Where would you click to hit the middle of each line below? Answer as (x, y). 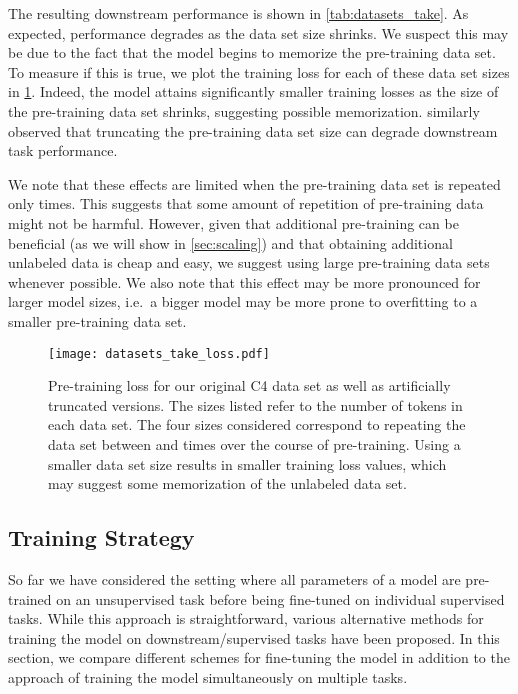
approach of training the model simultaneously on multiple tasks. (208, 676)
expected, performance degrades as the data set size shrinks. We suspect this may (258, 32)
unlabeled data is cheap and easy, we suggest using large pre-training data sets (249, 262)
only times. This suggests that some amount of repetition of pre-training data (246, 203)
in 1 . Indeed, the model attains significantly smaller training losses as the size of (253, 91)
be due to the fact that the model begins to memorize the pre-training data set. (252, 52)
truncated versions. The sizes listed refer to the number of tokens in (255, 404)
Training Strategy (101, 537)
